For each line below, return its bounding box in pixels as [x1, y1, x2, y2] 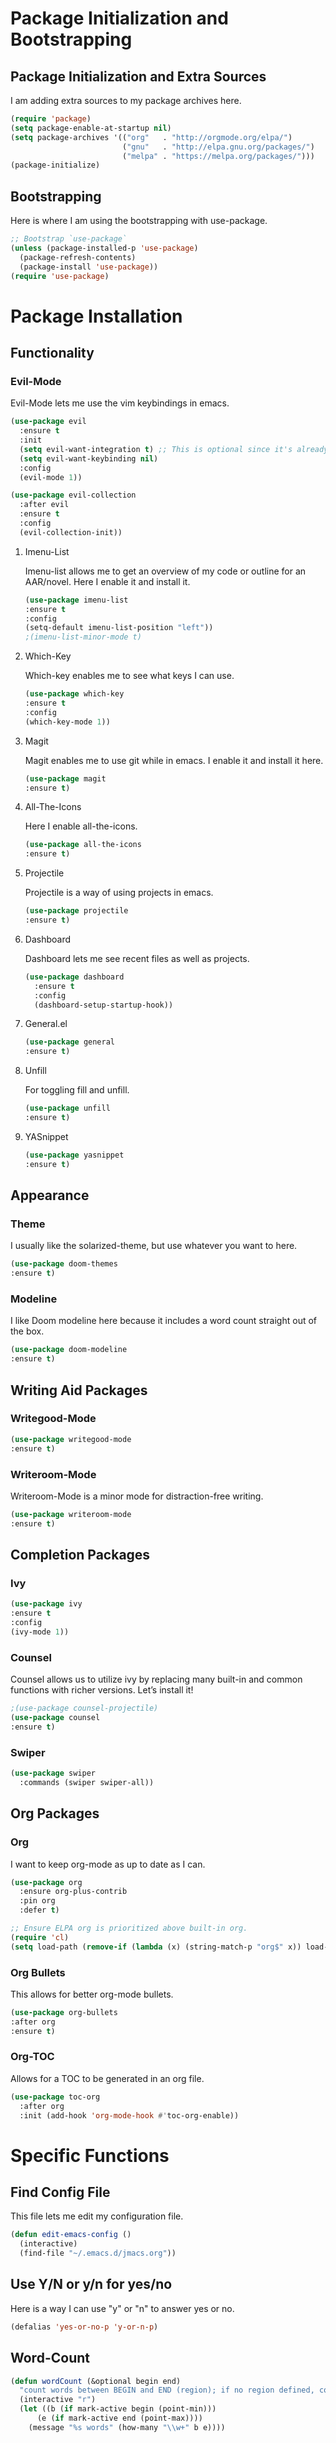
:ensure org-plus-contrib [19, 1887, 128, 1897]
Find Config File [10, 2184, 111, 2201]
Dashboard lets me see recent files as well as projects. [24, 952, 250, 964]
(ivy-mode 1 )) [10, 1627, 70, 1637]
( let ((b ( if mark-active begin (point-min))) [19, 2404, 217, 2414]
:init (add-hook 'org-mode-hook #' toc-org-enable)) [19, 2110, 240, 2121]
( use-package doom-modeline [10, 1345, 128, 1355]
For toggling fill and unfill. [24, 1084, 130, 1096]
